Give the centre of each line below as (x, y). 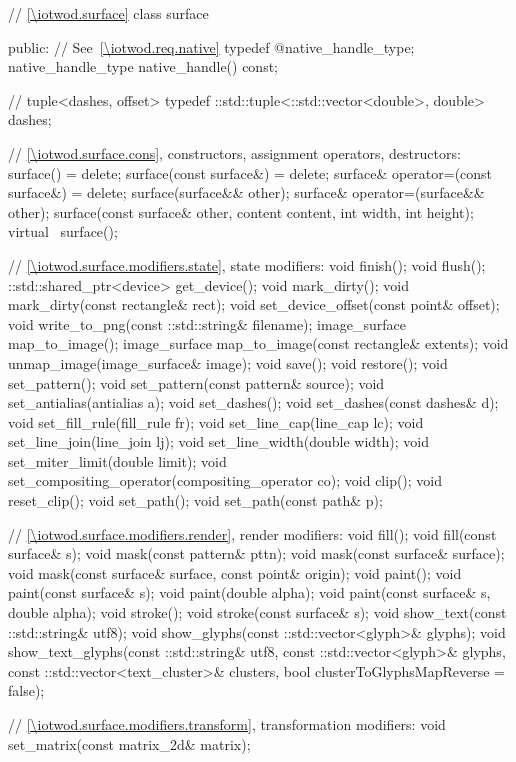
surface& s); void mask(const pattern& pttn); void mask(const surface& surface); (256, 553)
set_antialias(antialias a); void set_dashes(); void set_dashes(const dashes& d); (253, 402)
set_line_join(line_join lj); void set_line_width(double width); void (219, 441)
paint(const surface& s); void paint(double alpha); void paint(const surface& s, (249, 592)
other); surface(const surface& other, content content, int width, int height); (241, 211)
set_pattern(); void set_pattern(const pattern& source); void (196, 382)
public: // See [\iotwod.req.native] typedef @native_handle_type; (211, 46)
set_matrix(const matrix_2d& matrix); (129, 743)
